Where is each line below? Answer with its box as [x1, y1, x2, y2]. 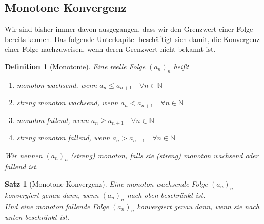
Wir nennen [5, 150, 43, 160]
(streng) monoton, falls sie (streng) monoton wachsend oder [70, 150, 259, 160]
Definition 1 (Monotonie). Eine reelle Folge [5, 60, 146, 71]
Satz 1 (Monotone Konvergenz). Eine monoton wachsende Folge [5, 178, 208, 189]
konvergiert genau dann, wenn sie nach [137, 200, 259, 211]
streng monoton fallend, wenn [16, 132, 110, 143]
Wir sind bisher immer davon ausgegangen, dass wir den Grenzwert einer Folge [5, 24, 253, 34]
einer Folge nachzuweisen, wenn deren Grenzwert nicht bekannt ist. [5, 44, 216, 54]
